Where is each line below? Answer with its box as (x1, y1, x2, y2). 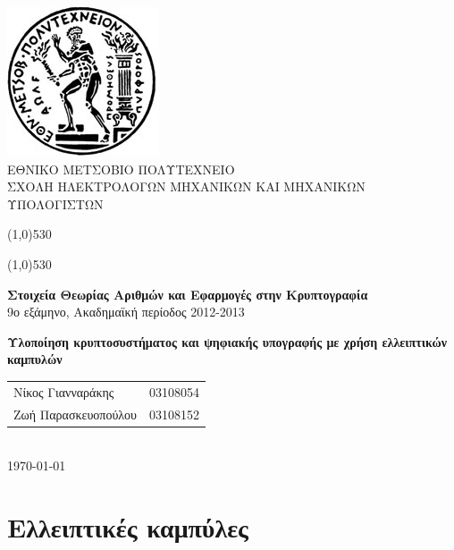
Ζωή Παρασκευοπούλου (13, 404, 138, 423)
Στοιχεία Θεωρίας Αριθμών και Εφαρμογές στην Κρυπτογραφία (7, 284, 368, 303)
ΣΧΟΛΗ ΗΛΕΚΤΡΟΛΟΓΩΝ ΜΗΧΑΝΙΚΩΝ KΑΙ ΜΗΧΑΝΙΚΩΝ (7, 177, 366, 196)
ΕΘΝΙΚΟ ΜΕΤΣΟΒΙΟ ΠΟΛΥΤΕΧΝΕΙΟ (7, 159, 235, 178)
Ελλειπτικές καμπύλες (7, 509, 248, 545)
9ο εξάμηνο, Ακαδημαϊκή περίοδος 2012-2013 (7, 302, 245, 321)
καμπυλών (7, 350, 63, 368)
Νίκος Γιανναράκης (13, 382, 114, 401)
